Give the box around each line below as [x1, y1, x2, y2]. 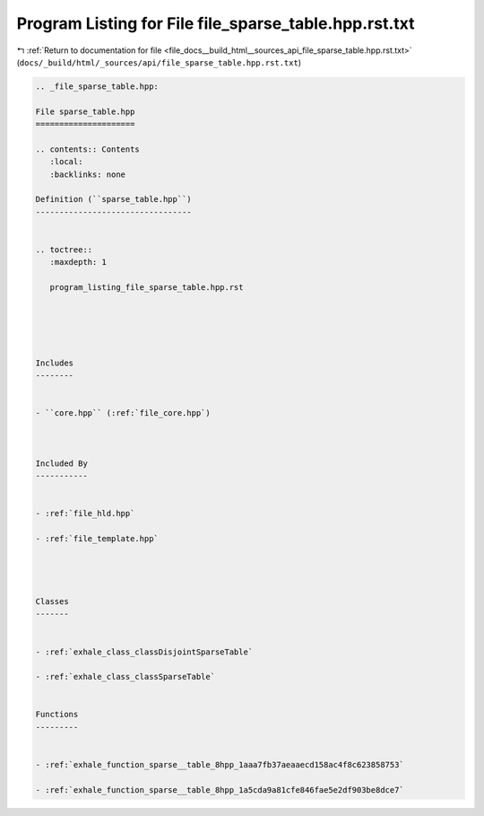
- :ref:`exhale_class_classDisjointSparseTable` [35, 646, 254, 657]
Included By [35, 458, 89, 469]
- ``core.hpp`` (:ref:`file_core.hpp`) [35, 408, 211, 418]
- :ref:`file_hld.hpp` [35, 508, 135, 519]
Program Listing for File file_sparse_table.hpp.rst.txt [16, 13, 415, 33]
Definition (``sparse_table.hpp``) [35, 194, 192, 205]
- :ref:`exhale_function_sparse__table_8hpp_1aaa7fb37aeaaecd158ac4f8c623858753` [35, 759, 405, 770]
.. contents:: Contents [35, 144, 141, 154]
